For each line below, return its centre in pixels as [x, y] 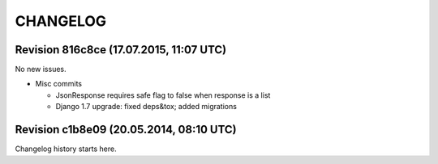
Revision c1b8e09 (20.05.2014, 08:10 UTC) [126, 130]
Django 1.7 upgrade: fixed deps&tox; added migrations [146, 107]
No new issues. [41, 69]
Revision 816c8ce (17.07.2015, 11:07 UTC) [121, 50]
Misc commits [59, 84]
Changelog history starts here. [66, 149]
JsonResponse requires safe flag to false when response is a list [163, 95]
